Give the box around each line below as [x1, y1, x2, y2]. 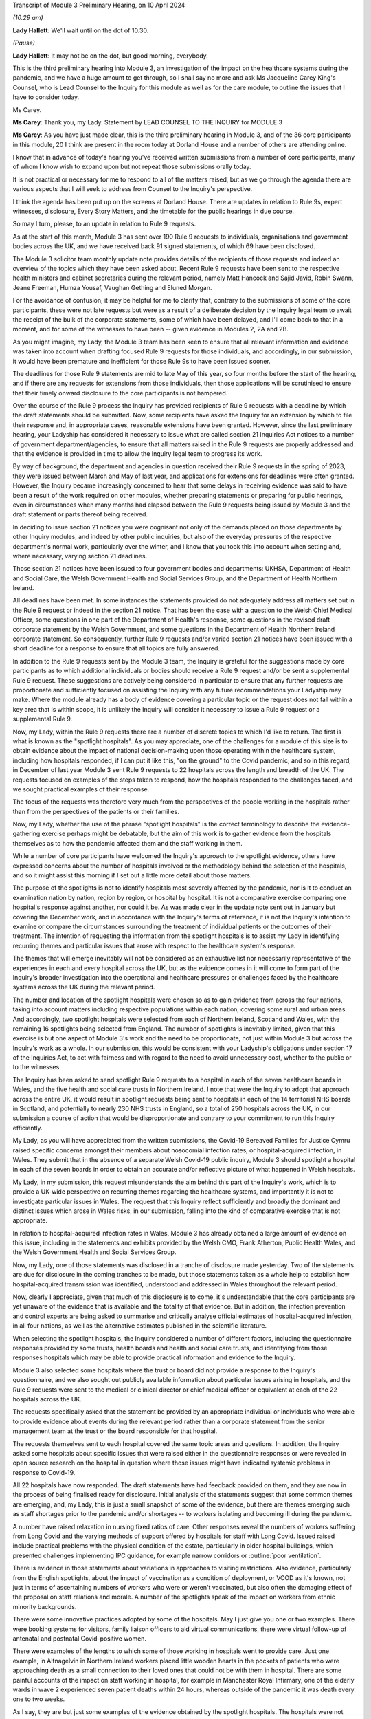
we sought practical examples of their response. [12, 785, 150, 793]
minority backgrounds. [12, 1602, 77, 1610]
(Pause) [12, 39, 36, 47]
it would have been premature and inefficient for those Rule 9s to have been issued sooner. [12, 357, 271, 365]
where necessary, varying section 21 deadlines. [12, 551, 148, 560]
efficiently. [12, 1124, 43, 1132]
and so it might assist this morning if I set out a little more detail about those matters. [12, 871, 252, 879]
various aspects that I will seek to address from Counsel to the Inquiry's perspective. [12, 185, 253, 193]
